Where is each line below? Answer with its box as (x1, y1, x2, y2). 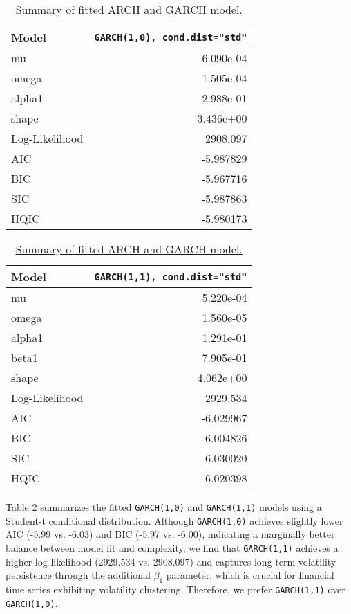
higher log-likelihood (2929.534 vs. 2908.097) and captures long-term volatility (6, 554, 336, 568)
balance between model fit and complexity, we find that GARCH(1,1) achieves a (6, 540, 339, 554)
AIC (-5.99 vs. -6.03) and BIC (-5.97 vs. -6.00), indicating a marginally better (6, 527, 335, 541)
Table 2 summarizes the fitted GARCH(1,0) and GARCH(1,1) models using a (6, 500, 322, 514)
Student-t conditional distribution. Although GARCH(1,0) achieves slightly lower (6, 513, 343, 527)
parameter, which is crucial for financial (166, 568, 334, 582)
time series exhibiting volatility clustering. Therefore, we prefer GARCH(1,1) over (6, 581, 345, 596)
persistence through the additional (6, 568, 151, 582)
